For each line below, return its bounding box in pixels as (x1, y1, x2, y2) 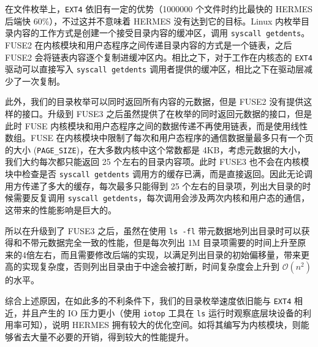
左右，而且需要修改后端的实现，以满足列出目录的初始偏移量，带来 (34, 248, 301, 261)
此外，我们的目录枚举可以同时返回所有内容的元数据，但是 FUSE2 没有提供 (5, 95, 304, 108)
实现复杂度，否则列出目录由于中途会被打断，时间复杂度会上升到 (21, 260, 279, 273)
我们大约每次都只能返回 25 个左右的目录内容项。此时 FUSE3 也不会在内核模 (5, 155, 309, 168)
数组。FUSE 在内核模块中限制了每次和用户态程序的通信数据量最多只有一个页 (5, 131, 314, 144)
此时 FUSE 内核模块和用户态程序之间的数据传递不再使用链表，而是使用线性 (5, 119, 308, 132)
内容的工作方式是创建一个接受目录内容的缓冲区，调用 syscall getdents (13, 26, 301, 39)
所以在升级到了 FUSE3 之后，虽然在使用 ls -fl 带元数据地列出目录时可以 (5, 224, 301, 237)
